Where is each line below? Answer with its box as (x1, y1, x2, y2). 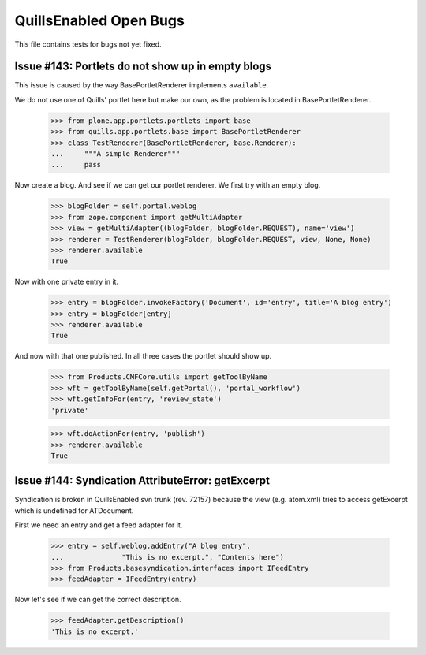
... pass (50, 160, 102, 169)
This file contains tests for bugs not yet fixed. (14, 39, 162, 49)
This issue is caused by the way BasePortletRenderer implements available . (14, 80, 269, 90)
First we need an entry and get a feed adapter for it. (14, 520, 183, 530)
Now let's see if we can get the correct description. (14, 595, 181, 605)
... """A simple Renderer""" (50, 150, 181, 158)
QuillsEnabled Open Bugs (14, 12, 185, 29)
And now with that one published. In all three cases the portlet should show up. (14, 352, 272, 361)
